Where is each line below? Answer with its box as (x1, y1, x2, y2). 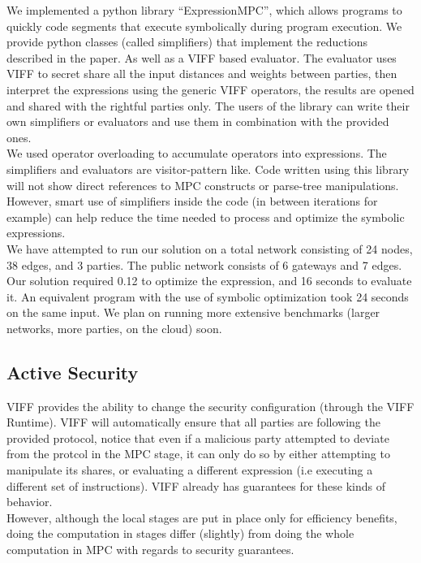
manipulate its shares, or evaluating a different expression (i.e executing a (6, 461, 373, 479)
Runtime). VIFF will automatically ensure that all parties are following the (6, 414, 380, 431)
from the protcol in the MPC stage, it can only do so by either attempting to (6, 445, 390, 462)
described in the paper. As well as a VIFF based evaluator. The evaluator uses (6, 49, 397, 66)
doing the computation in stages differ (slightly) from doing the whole (6, 525, 354, 542)
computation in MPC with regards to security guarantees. (6, 541, 294, 558)
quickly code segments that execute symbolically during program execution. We (6, 17, 402, 34)
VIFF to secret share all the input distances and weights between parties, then (6, 65, 397, 82)
